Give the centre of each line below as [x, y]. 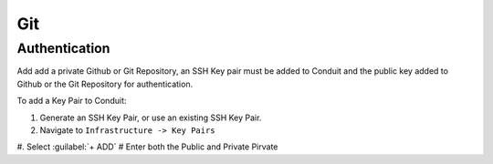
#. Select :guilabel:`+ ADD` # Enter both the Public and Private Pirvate [147, 147]
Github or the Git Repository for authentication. [105, 84]
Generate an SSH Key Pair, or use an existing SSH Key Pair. [151, 118]
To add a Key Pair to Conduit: [72, 101]
